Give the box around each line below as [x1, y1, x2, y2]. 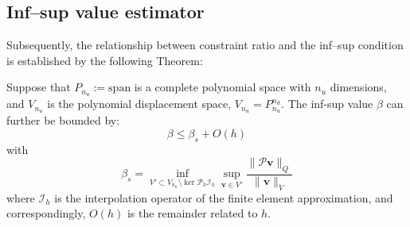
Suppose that [6, 79, 71, 95]
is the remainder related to [127, 205, 258, 221]
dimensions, [330, 79, 387, 95]
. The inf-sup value [281, 95, 373, 112]
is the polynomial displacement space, [47, 95, 232, 112]
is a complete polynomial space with [134, 79, 311, 95]
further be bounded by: [6, 112, 120, 129]
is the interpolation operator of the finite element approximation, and [54, 189, 393, 206]
